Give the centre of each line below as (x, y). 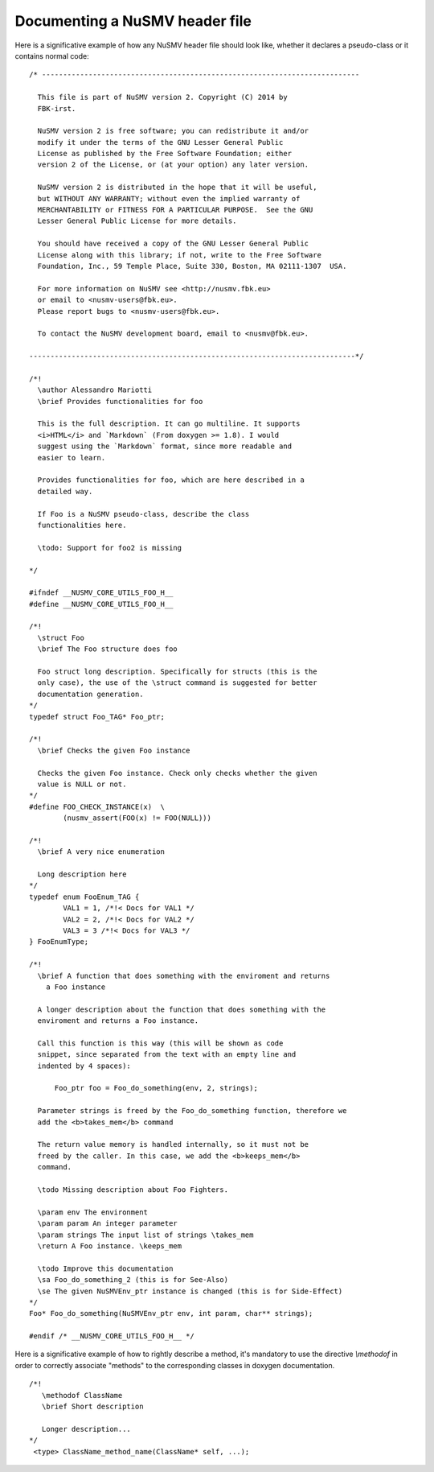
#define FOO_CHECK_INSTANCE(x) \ (97, 806)
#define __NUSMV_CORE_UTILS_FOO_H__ (101, 604)
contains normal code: (52, 56)
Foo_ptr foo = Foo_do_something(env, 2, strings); (156, 1088)
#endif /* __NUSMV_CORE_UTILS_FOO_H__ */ (112, 1336)
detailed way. (65, 491)
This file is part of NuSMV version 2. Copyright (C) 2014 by (163, 97)
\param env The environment (93, 1212)
